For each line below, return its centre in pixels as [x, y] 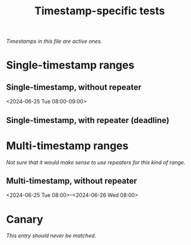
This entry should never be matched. [51, 235]
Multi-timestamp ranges [67, 145]
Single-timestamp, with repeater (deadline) [88, 120]
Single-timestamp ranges [70, 65]
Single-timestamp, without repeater [74, 87]
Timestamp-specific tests [100, 11]
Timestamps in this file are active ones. [54, 41]
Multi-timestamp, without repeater [72, 180]
